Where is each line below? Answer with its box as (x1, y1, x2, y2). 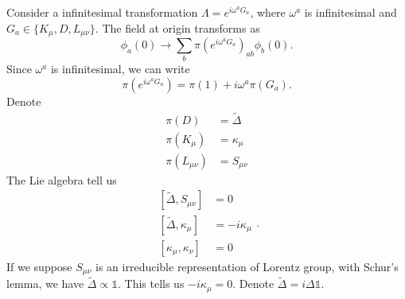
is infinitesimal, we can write (50, 60, 190, 77)
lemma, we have (6, 275, 84, 292)
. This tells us (117, 275, 185, 292)
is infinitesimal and (304, 4, 397, 20)
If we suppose (6, 258, 72, 274)
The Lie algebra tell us (6, 171, 117, 188)
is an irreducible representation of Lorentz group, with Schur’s (95, 258, 399, 274)
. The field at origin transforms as (95, 19, 260, 36)
